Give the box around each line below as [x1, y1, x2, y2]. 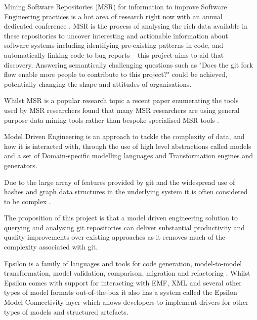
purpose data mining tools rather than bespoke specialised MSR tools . [4, 114, 219, 125]
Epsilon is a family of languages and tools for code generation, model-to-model [4, 258, 242, 268]
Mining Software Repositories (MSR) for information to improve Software [4, 1, 227, 11]
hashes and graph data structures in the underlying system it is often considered [4, 186, 248, 197]
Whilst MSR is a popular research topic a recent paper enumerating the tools [4, 95, 239, 106]
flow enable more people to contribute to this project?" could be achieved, [4, 69, 227, 79]
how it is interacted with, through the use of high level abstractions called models [4, 141, 251, 151]
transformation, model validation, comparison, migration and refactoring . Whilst [4, 268, 251, 278]
